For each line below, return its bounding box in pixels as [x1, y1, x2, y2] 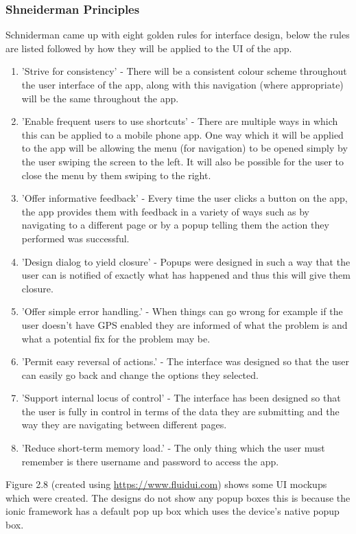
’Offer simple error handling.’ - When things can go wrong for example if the [21, 304, 343, 318]
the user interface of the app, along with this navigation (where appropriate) [21, 78, 344, 91]
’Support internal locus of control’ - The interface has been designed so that [21, 391, 341, 405]
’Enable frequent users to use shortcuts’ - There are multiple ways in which [21, 114, 338, 128]
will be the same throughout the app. [21, 91, 179, 105]
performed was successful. [21, 231, 130, 245]
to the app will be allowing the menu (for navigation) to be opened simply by [21, 141, 348, 155]
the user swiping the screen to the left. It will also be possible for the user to [21, 154, 344, 168]
